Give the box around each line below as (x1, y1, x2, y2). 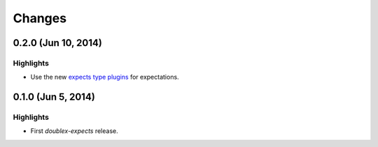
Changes (13, 10, 66, 26)
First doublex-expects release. (30, 127, 118, 135)
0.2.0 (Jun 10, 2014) (13, 37, 103, 49)
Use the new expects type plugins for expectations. (30, 73, 179, 82)
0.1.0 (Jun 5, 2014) (13, 91, 96, 103)
